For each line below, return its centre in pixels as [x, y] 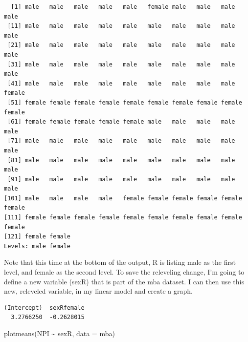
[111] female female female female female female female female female [123, 218]
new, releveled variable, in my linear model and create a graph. [98, 291]
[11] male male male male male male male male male [121, 26]
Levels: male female [37, 246]
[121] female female [37, 237]
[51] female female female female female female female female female [125, 102]
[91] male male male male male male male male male [121, 179]
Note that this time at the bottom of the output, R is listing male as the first [120, 262]
